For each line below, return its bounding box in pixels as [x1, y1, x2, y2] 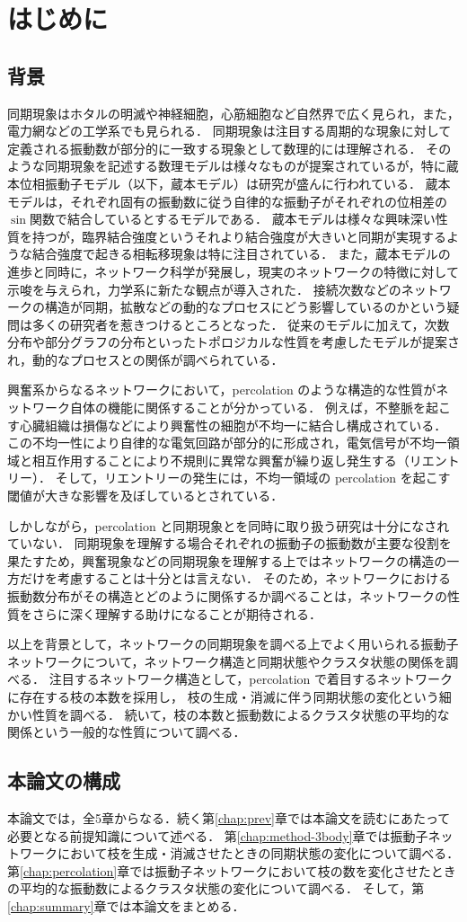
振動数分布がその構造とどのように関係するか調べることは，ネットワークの [7, 587, 447, 606]
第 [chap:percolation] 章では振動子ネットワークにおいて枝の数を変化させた [7, 861, 431, 880]
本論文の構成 [7, 767, 120, 794]
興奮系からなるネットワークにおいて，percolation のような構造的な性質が [7, 380, 436, 399]
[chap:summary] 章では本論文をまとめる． [7, 896, 245, 915]
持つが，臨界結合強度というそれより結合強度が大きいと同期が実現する [31, 226, 446, 245]
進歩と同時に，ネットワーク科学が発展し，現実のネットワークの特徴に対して [7, 262, 459, 280]
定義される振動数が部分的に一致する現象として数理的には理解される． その [7, 138, 452, 157]
